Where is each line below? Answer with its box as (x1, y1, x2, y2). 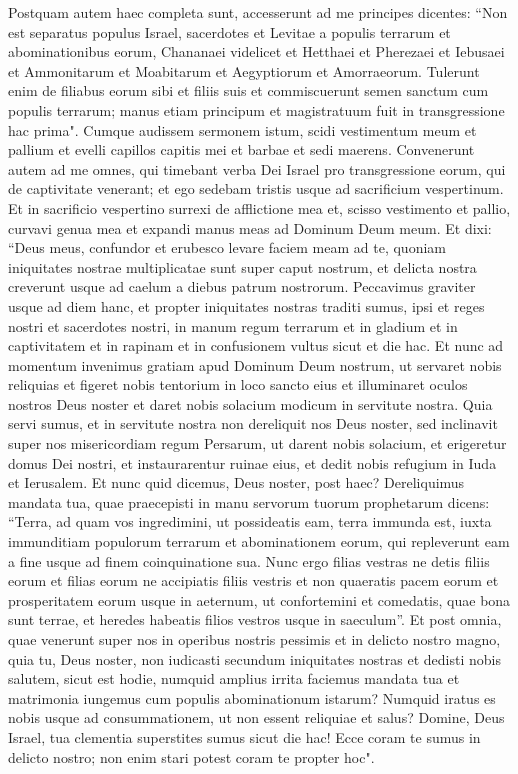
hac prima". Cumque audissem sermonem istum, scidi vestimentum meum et (8, 119, 477, 140)
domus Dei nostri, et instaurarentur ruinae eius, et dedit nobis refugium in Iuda (8, 452, 497, 473)
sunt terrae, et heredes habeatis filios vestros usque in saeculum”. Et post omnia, (8, 609, 502, 630)
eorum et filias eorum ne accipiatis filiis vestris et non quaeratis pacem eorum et (8, 570, 499, 591)
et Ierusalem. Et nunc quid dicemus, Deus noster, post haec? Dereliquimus (8, 472, 465, 493)
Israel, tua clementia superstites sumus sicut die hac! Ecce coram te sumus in (8, 726, 481, 747)
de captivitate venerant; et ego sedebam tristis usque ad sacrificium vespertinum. (8, 178, 504, 199)
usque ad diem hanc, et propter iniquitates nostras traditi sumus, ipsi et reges (8, 295, 485, 316)
